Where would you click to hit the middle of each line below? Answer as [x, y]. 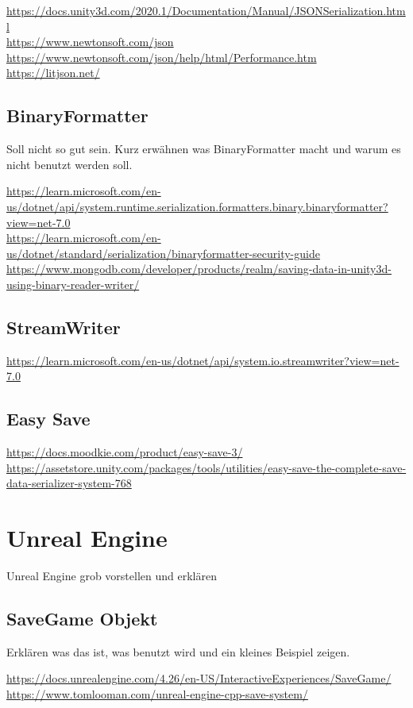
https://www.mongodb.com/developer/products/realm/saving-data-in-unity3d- [199, 269]
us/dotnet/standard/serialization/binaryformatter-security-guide [163, 253]
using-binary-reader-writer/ [73, 284]
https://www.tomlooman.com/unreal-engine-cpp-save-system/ [157, 694]
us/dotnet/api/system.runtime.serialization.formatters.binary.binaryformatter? [197, 206]
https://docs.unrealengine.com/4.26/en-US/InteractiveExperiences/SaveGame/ [199, 678]
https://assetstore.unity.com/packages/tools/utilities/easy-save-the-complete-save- [206, 467]
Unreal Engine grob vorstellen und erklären [112, 576]
